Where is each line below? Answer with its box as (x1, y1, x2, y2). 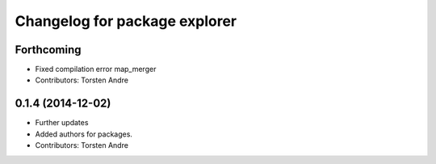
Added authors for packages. (35, 129, 133, 139)
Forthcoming (15, 43, 82, 57)
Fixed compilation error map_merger (35, 65, 157, 74)
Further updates (35, 118, 89, 128)
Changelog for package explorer (15, 12, 237, 30)
